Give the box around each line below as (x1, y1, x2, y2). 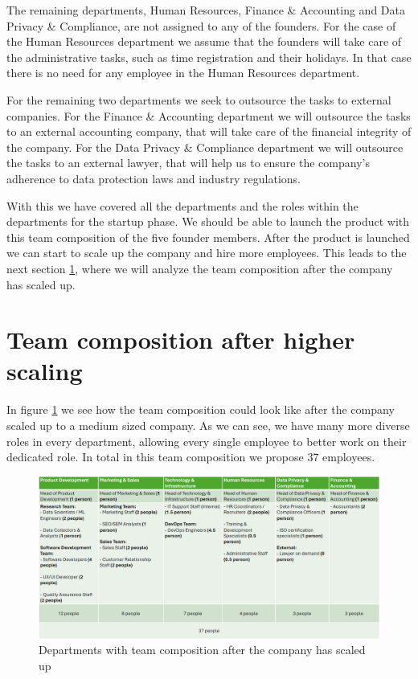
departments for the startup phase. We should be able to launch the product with (6, 213, 410, 230)
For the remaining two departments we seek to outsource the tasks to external (6, 91, 391, 108)
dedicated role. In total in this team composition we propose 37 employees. (6, 448, 375, 465)
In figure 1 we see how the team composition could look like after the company (6, 401, 395, 418)
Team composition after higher (6, 323, 355, 356)
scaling (6, 354, 83, 387)
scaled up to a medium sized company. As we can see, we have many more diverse (6, 417, 410, 433)
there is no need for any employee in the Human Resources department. (6, 64, 360, 81)
